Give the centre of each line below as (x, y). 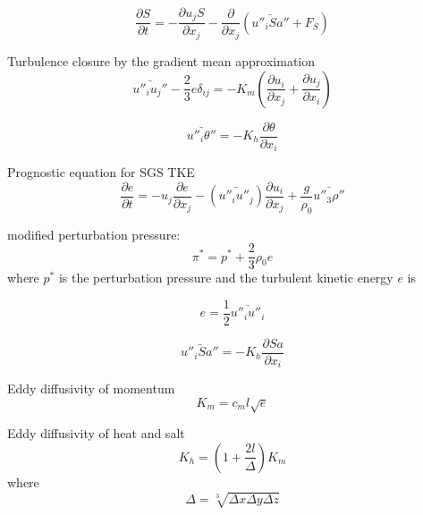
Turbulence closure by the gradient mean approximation (161, 60)
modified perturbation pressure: (94, 234)
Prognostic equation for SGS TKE (101, 172)
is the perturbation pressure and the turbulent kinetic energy (226, 278)
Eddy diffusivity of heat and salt (96, 433)
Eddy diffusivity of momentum (91, 388)
